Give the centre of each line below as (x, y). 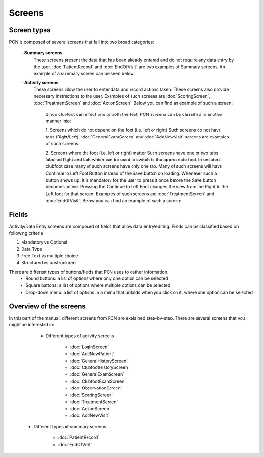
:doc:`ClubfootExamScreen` (98, 381)
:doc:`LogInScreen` (89, 347)
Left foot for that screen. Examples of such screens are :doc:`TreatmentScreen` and (130, 194)
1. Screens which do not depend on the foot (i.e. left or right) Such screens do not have (133, 130)
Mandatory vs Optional (44, 242)
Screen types (30, 30)
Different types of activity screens (80, 336)
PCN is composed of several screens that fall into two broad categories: (81, 42)
